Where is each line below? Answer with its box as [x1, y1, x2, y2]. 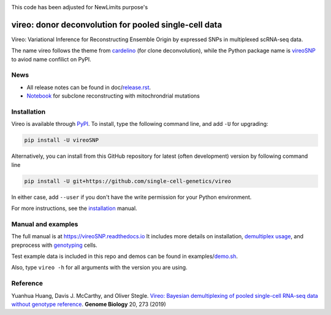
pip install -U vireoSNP [24, 137, 99, 144]
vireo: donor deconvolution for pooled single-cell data [11, 19, 223, 30]
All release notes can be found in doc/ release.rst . [26, 84, 151, 91]
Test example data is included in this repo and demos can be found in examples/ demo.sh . [11, 252, 238, 260]
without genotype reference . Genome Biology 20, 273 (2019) [11, 300, 167, 308]
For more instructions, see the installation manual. [11, 204, 137, 212]
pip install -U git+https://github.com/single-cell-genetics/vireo [24, 177, 232, 184]
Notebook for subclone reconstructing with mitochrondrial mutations [26, 92, 200, 99]
